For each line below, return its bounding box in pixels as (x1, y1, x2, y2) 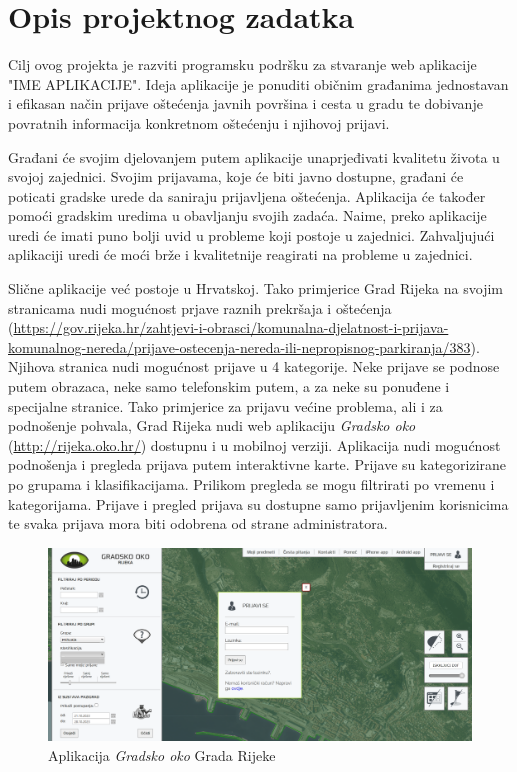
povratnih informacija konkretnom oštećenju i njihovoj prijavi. (8, 112, 390, 133)
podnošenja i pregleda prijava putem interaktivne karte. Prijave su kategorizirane (8, 454, 507, 475)
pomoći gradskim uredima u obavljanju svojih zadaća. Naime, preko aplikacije (8, 205, 487, 226)
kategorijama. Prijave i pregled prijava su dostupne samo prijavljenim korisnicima (8, 493, 509, 514)
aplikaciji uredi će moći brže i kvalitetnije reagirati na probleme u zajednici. (8, 244, 473, 265)
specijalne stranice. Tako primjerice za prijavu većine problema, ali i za (8, 395, 443, 416)
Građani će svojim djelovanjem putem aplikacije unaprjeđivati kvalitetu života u (8, 146, 500, 167)
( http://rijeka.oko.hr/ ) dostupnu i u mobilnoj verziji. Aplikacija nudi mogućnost (8, 434, 501, 455)
